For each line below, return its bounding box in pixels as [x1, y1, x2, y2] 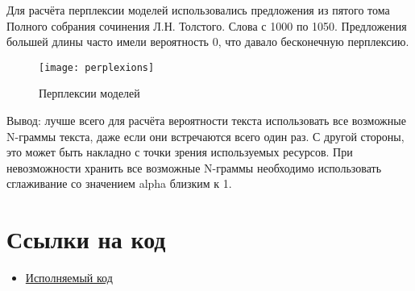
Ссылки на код [6, 222, 166, 256]
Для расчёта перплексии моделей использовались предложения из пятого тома [6, 2, 390, 18]
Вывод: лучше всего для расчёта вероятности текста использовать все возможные [6, 112, 406, 129]
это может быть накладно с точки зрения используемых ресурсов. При [6, 143, 353, 160]
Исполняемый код [25, 269, 113, 286]
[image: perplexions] [39, 61, 155, 73]
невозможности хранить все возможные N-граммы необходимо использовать [6, 159, 382, 176]
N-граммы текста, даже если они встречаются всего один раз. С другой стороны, [6, 127, 405, 144]
